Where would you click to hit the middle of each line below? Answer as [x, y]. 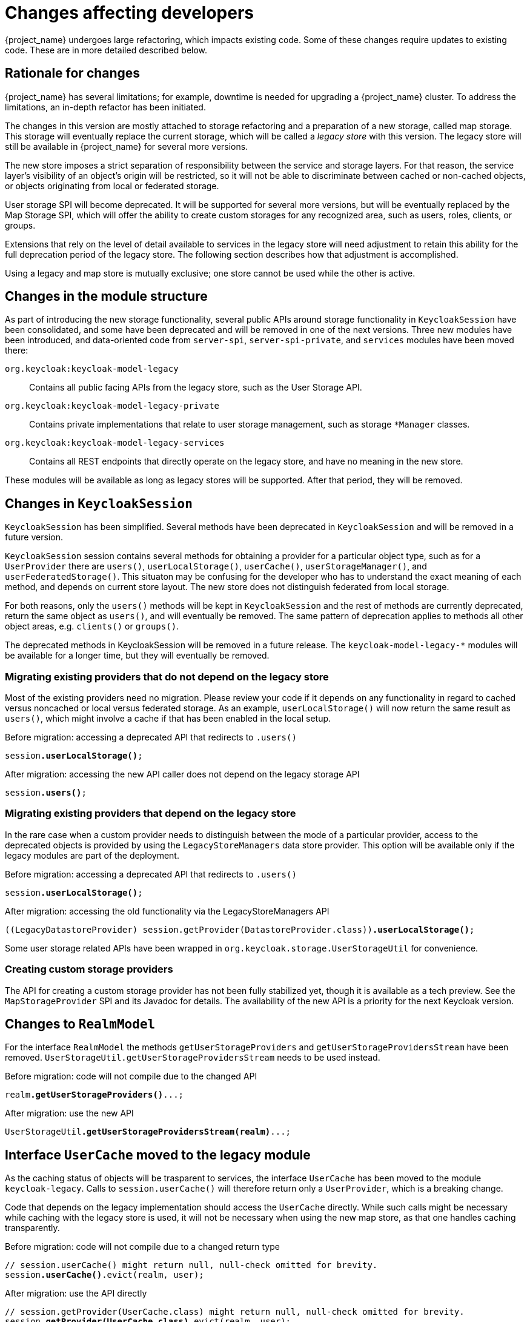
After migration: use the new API [69, 1113]
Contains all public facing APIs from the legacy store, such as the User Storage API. [196, 388]
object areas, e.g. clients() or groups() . [92, 626]
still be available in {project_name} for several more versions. [127, 146]
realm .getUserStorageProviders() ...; [94, 1095]
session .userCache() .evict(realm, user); [104, 1275]
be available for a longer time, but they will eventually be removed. [137, 656]
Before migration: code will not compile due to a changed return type [142, 1247]
